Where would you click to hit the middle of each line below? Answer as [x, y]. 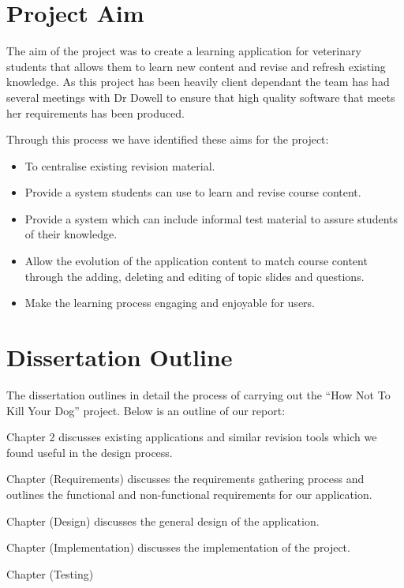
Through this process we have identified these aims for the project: [168, 139]
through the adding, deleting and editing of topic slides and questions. [195, 276]
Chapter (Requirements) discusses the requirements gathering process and [185, 479]
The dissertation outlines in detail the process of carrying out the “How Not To [198, 394]
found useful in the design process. [90, 452]
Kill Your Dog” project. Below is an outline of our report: [146, 410]
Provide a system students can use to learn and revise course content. [193, 192]
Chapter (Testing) [50, 573]
